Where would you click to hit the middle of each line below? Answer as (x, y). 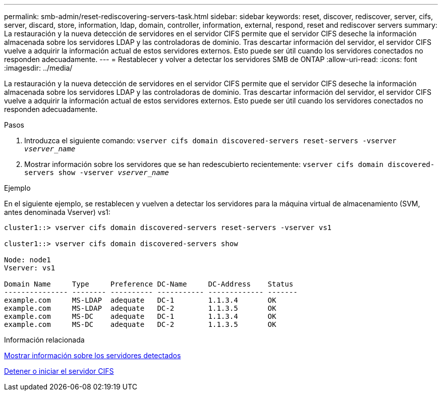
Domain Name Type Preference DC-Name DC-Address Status (149, 284)
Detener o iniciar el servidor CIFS (59, 371)
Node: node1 (27, 260)
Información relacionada (44, 340)
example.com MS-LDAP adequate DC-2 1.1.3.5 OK (140, 308)
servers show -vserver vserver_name (97, 173)
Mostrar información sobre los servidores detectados (93, 355)
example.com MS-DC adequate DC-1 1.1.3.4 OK (140, 316)
